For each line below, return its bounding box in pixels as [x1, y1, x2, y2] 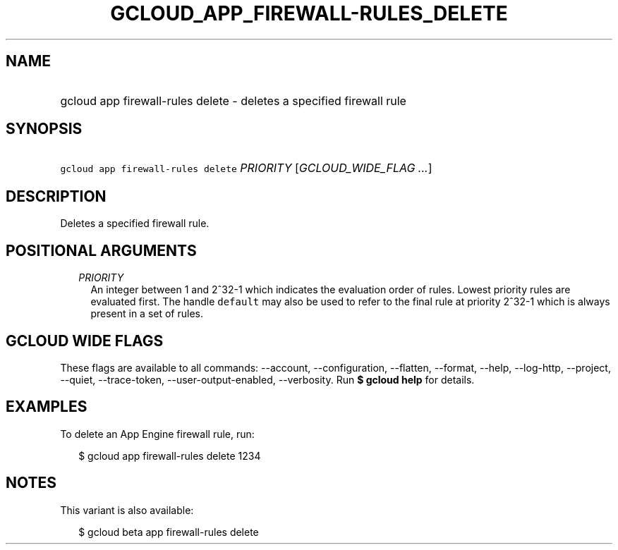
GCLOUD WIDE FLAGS [6, 331, 164, 350]
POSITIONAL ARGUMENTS [6, 241, 197, 259]
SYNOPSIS [6, 120, 83, 138]
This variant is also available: [60, 503, 194, 516]
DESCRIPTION [6, 187, 107, 205]
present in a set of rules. [90, 307, 204, 320]
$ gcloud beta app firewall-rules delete [78, 525, 259, 538]
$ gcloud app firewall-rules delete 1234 [78, 449, 261, 462]
